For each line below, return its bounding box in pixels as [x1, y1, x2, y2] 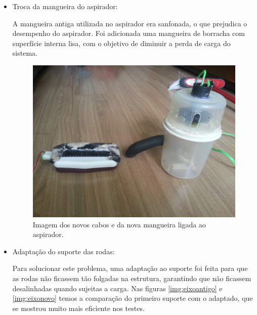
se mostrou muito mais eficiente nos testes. [12, 302, 145, 313]
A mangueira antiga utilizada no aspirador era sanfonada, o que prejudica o [12, 18, 247, 28]
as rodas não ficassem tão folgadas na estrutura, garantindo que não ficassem [12, 273, 251, 284]
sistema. [12, 48, 37, 58]
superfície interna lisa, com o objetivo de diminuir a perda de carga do [12, 37, 231, 48]
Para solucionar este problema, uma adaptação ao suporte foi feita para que [12, 263, 248, 273]
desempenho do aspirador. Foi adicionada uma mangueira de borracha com [12, 28, 245, 38]
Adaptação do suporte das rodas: [12, 246, 115, 256]
